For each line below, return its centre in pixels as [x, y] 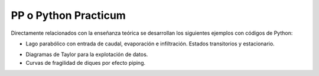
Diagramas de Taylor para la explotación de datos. [87, 54]
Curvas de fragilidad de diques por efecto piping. [86, 62]
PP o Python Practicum [69, 15]
